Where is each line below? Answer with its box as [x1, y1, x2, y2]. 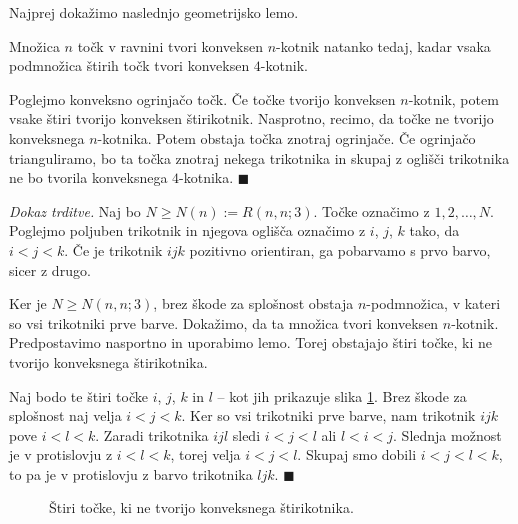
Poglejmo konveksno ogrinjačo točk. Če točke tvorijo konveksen [9, 88, 396, 109]
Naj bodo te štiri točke [9, 385, 148, 406]
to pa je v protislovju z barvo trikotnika [9, 463, 253, 484]
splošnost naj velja [9, 405, 122, 426]
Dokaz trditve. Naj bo [9, 200, 141, 221]
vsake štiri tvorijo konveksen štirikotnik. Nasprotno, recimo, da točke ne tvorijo [9, 108, 494, 129]
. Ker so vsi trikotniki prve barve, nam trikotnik [181, 405, 476, 426]
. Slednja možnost [393, 424, 502, 445]
